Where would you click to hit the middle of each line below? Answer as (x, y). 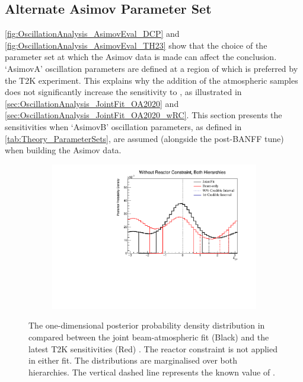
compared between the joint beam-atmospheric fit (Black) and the (149, 337)
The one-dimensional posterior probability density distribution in (147, 325)
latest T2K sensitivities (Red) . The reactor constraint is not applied (153, 348)
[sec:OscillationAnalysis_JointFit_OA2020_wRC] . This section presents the (143, 115)
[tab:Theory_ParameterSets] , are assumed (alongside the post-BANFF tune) (144, 138)
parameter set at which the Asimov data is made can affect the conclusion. (141, 57)
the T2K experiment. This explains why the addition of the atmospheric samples (151, 80)
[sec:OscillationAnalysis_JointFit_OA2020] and (92, 103)
